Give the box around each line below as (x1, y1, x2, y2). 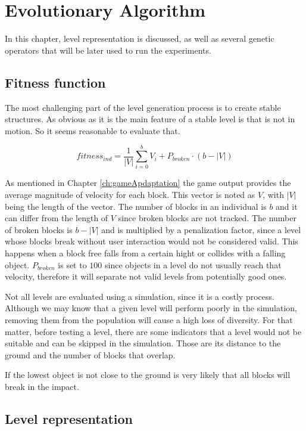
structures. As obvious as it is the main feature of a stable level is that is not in (5, 113, 295, 125)
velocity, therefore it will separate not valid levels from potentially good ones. (5, 270, 287, 283)
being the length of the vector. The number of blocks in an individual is (5, 200, 267, 212)
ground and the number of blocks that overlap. (5, 348, 176, 361)
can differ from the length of (5, 212, 108, 224)
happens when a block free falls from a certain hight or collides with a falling (5, 246, 286, 259)
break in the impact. (5, 380, 79, 392)
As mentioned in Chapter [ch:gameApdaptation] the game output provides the (5, 176, 291, 189)
